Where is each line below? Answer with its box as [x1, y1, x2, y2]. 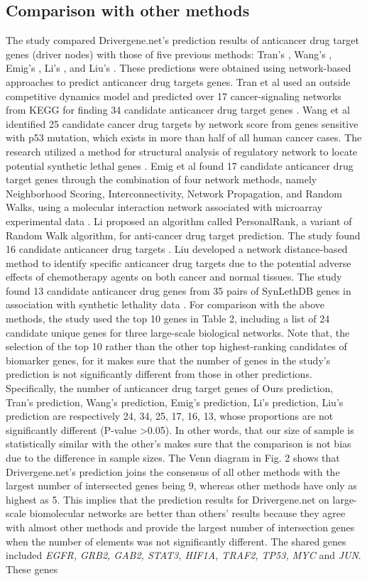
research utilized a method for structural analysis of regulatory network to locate [6, 143, 358, 158]
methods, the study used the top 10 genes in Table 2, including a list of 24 [6, 311, 330, 326]
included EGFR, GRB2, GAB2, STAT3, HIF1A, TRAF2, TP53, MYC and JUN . [6, 548, 361, 563]
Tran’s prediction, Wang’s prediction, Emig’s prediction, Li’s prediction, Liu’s [6, 394, 344, 409]
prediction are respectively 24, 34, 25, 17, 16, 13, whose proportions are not [6, 408, 334, 423]
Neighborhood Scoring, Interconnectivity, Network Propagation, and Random [6, 185, 342, 200]
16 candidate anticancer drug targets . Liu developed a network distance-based [6, 241, 348, 256]
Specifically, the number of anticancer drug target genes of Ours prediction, [6, 381, 334, 396]
